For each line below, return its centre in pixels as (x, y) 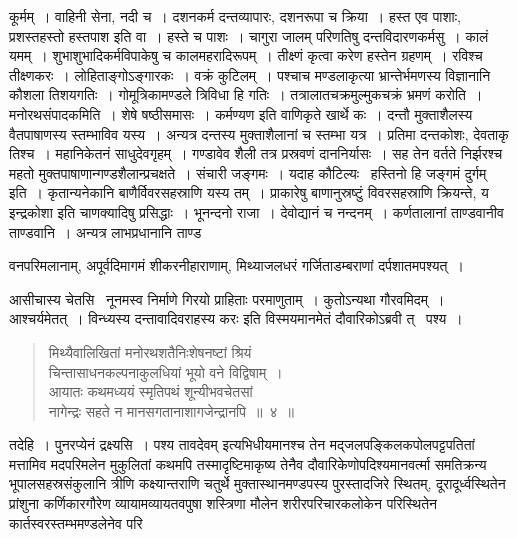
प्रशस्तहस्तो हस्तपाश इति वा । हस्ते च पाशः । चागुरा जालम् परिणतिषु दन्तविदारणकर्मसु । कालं (249, 35)
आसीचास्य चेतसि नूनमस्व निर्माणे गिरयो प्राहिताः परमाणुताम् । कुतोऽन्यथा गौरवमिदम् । (227, 298)
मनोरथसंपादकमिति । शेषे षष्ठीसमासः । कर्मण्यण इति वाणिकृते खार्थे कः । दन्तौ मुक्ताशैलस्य (241, 113)
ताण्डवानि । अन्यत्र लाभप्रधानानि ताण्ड (105, 231)
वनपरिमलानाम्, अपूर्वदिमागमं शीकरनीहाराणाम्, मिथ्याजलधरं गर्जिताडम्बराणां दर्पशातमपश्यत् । (236, 265)
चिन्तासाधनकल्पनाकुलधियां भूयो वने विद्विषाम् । (165, 371)
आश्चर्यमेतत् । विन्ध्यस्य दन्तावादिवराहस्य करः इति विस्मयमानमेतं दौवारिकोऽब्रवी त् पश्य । (236, 318)
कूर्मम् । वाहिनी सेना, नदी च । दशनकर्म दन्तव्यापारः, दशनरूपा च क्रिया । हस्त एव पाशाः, (235, 16)
